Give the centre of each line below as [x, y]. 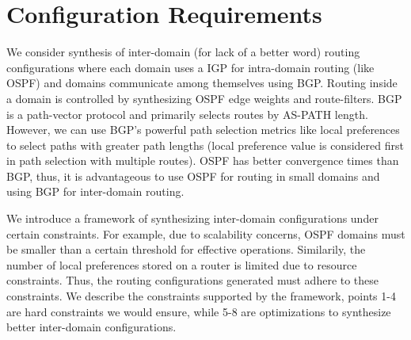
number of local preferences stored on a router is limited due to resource [182, 264]
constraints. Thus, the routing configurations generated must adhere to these [193, 280]
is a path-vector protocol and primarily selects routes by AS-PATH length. [187, 114]
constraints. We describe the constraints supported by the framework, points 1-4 [201, 296]
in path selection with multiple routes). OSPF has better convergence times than [203, 160]
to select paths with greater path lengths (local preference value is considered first [205, 145]
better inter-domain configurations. [91, 327]
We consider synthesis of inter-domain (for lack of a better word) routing [183, 52]
